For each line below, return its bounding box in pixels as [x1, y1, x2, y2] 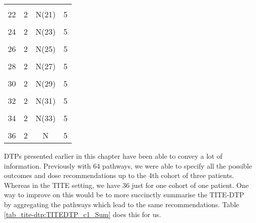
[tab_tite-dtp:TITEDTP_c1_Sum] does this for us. [4, 209, 161, 219]
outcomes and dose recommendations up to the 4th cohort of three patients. [4, 170, 234, 180]
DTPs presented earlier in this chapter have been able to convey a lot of [4, 151, 222, 161]
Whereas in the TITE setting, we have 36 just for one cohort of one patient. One [4, 179, 249, 190]
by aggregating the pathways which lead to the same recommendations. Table [4, 199, 239, 209]
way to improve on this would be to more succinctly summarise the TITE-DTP [4, 189, 244, 200]
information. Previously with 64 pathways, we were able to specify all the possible [4, 160, 252, 171]
